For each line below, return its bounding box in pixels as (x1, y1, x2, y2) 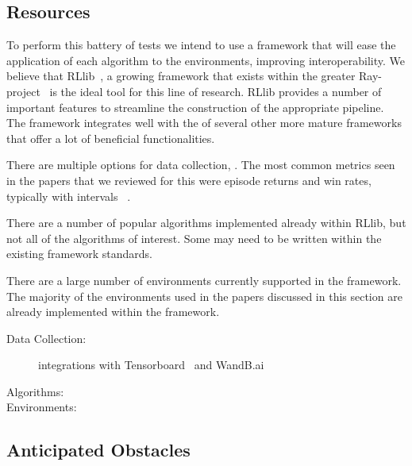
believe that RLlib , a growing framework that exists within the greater (6, 67, 356, 84)
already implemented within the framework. (6, 303, 220, 320)
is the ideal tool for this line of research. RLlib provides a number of (49, 83, 382, 99)
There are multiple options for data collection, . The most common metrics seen (6, 156, 395, 173)
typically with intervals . (6, 187, 131, 204)
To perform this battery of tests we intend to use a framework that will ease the (6, 37, 396, 53)
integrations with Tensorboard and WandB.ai (38, 356, 264, 373)
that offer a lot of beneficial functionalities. (6, 129, 215, 146)
